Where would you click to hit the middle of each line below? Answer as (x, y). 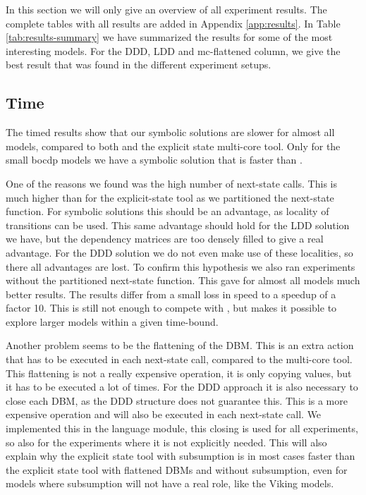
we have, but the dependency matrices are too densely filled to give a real (165, 239)
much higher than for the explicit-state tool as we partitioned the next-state (170, 197)
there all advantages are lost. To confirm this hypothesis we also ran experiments (181, 266)
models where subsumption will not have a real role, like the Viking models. (170, 483)
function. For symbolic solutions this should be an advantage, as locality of (167, 211)
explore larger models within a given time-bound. (112, 321)
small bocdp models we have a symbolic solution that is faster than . (154, 160)
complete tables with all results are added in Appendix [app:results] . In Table (173, 23)
